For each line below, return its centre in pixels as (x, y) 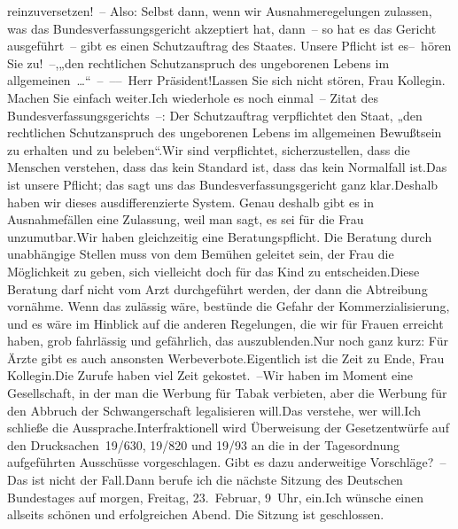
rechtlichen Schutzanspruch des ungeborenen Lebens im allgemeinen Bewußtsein (225, 132)
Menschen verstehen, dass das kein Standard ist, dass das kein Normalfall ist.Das (227, 167)
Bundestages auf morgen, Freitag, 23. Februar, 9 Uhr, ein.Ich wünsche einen (216, 497)
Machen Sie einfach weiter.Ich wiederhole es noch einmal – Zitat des (193, 97)
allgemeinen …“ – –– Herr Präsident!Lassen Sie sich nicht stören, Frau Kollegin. (226, 80)
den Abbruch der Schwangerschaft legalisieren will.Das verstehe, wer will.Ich (214, 410)
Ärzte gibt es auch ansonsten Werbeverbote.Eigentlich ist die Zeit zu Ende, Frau (226, 358)
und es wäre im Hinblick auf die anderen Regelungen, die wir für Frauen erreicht (225, 323)
